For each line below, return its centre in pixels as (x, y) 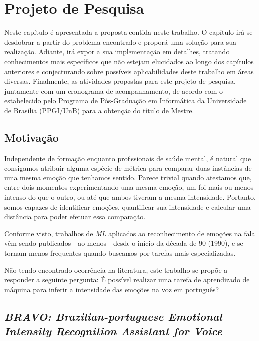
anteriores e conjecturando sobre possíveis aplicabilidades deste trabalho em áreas (129, 71)
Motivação (32, 137)
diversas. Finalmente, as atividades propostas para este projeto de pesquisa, (120, 81)
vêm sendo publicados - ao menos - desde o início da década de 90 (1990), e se (124, 243)
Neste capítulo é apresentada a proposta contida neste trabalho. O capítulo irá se (129, 32)
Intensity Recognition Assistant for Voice (113, 331)
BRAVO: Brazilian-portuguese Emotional (113, 316)
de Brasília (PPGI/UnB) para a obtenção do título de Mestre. (99, 110)
